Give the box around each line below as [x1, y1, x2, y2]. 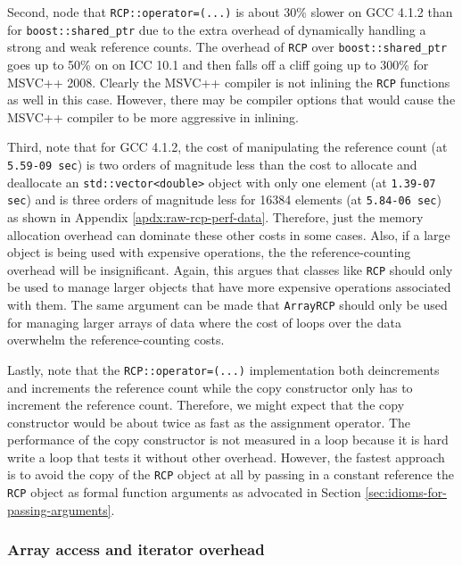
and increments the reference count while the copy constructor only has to [7, 378, 413, 396]
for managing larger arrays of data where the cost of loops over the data [7, 312, 401, 331]
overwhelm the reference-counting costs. [7, 330, 225, 349]
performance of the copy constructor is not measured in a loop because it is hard [7, 430, 449, 449]
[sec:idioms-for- [365, 483, 447, 502]
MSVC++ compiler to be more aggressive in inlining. [7, 107, 299, 126]
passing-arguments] [7, 500, 111, 519]
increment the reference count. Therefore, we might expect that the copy [7, 395, 405, 414]
